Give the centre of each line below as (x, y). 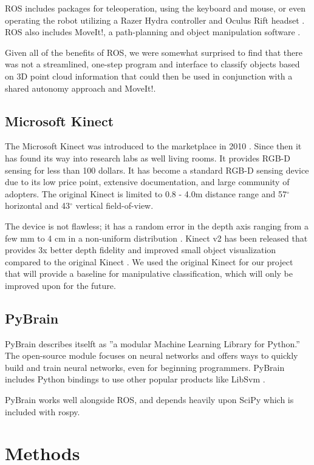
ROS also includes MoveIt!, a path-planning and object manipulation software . (153, 32)
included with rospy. (43, 411)
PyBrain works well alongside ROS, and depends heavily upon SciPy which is (149, 400)
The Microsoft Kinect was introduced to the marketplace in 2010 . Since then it (153, 146)
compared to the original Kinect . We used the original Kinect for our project (149, 261)
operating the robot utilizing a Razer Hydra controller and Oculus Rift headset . (155, 20)
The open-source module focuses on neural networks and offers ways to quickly (152, 355)
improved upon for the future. (60, 285)
